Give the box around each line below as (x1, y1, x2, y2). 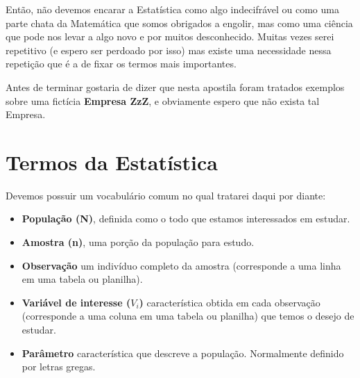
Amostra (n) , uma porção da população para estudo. (22, 235, 255, 249)
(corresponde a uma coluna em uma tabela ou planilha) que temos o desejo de (22, 309, 354, 323)
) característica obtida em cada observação (139, 295, 320, 309)
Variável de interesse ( (22, 295, 131, 309)
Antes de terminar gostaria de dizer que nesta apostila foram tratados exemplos (6, 79, 345, 94)
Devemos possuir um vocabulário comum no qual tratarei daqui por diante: (6, 188, 326, 202)
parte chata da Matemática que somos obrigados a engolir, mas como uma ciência (6, 15, 353, 30)
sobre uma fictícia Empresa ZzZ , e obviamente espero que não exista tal (6, 93, 320, 108)
